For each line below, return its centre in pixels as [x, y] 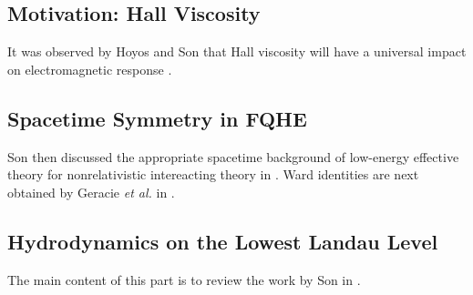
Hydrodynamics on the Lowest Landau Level [223, 241]
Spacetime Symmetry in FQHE [157, 118]
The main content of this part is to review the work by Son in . [184, 279]
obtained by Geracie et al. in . [91, 192]
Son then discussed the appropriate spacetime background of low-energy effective [233, 156]
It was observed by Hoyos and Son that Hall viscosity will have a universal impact [237, 51]
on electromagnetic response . [90, 69]
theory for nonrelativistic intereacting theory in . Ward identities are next [213, 174]
